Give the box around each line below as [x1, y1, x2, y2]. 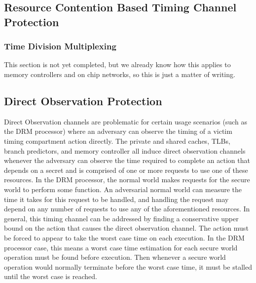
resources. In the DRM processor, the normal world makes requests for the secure [4, 174, 250, 185]
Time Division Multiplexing [4, 40, 116, 52]
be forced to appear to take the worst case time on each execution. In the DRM [4, 232, 245, 243]
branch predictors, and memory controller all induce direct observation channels [4, 145, 246, 156]
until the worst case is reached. [4, 271, 97, 282]
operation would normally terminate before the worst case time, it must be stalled [4, 261, 252, 272]
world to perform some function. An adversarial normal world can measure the [4, 184, 242, 194]
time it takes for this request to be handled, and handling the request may [4, 194, 229, 204]
